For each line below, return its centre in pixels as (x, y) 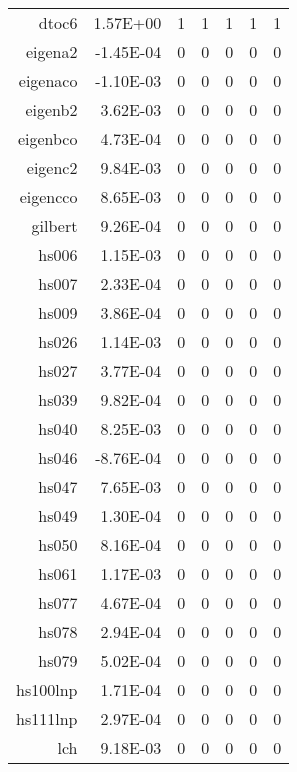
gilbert (54, 225)
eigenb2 (51, 109)
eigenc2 (52, 167)
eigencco (48, 196)
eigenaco (48, 80)
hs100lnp (47, 689)
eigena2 (51, 51)
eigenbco (47, 138)
